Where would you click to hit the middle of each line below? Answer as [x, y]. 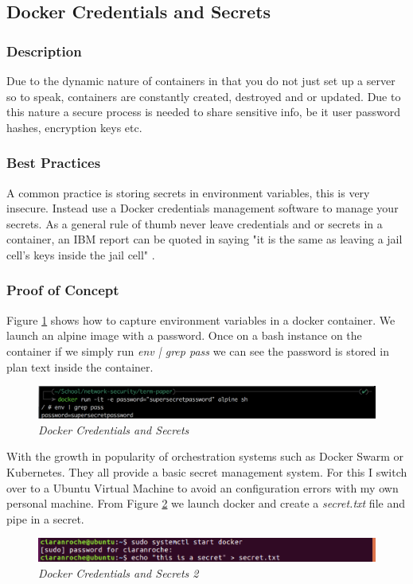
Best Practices [54, 163]
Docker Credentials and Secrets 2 [119, 572]
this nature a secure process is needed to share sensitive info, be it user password [203, 112]
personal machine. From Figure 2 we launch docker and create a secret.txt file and [206, 503]
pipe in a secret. [45, 518]
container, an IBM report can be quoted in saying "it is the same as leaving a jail [205, 239]
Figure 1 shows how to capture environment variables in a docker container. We [201, 319]
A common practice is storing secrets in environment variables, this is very [188, 192]
